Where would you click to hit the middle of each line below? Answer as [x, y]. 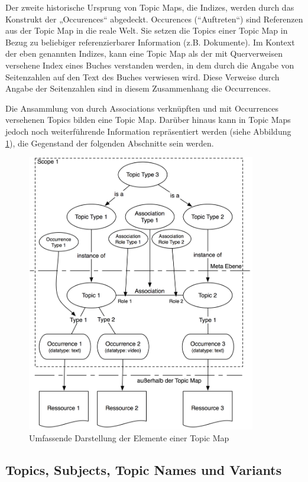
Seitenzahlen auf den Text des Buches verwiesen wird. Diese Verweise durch [142, 76]
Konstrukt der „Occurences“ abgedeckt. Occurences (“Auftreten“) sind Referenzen [154, 19]
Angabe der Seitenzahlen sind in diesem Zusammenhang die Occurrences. [138, 88]
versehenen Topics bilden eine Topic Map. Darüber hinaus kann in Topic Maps [148, 120]
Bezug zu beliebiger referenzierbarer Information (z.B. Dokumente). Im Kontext [150, 42]
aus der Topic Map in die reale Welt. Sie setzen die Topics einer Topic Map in [147, 30]
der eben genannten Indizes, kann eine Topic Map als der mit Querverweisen [144, 53]
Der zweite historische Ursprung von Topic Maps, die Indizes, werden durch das [150, 7]
